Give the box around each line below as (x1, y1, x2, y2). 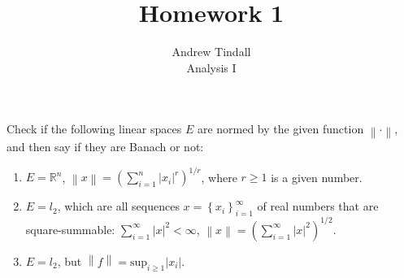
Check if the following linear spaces (7, 120, 182, 137)
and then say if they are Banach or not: (7, 138, 204, 155)
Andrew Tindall (172, 43, 251, 60)
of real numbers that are (257, 198, 379, 215)
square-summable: (25, 220, 115, 237)
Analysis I (186, 59, 237, 76)
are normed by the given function (197, 120, 364, 137)
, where (201, 168, 237, 185)
